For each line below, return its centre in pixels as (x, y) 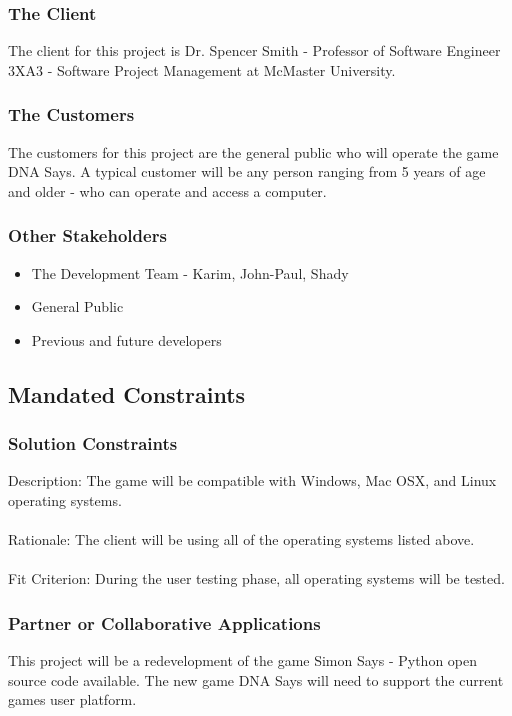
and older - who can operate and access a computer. (167, 190)
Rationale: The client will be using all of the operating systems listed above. (241, 539)
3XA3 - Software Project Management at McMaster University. (202, 69)
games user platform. (72, 699)
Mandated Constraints (127, 393)
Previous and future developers (126, 339)
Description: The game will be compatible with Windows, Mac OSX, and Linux (252, 480)
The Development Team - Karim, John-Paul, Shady (190, 272)
